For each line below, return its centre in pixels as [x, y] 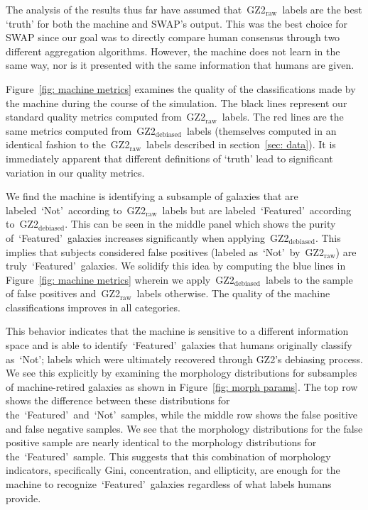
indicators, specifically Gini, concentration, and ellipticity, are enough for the [173, 470]
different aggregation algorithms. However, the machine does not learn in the [173, 51]
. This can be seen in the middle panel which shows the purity [200, 224]
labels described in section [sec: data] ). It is [241, 144]
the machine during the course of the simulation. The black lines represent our [177, 102]
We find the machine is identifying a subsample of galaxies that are [152, 196]
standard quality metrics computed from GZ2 [106, 117]
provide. [23, 498]
